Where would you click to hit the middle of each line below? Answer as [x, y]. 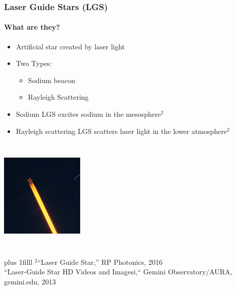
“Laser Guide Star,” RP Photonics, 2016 [100, 262]
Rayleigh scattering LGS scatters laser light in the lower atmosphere [122, 131]
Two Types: [34, 63]
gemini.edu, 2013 [30, 281]
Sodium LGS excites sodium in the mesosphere [88, 114]
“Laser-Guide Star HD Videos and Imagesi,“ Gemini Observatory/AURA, [118, 272]
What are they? [32, 27]
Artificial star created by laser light [70, 46]
